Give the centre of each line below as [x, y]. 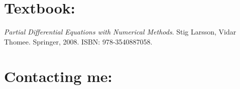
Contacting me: [58, 76]
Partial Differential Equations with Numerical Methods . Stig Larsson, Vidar [120, 32]
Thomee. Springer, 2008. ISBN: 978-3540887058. [78, 41]
